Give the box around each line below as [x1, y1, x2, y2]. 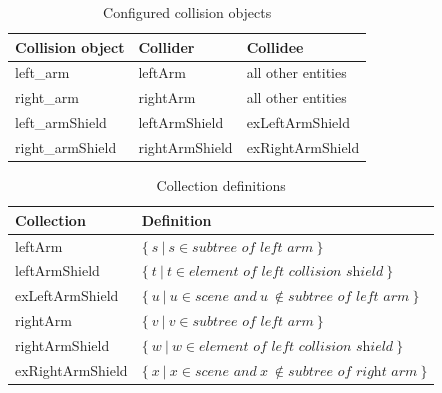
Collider [138, 36, 195, 57]
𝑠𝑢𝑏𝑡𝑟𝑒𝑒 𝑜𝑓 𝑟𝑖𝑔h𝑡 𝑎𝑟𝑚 [288, 364, 418, 379]
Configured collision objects [103, 2, 272, 22]
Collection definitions [156, 175, 286, 196]
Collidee [246, 36, 304, 57]
